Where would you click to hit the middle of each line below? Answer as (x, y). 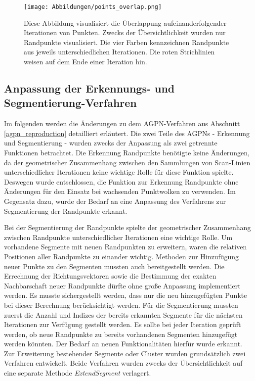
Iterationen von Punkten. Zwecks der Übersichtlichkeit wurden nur (125, 32)
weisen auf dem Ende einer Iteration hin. (85, 62)
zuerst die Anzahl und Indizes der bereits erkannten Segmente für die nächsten (123, 314)
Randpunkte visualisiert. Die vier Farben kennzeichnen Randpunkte (127, 42)
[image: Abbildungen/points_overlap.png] (93, 7)
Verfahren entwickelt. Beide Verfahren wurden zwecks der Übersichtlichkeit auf (123, 363)
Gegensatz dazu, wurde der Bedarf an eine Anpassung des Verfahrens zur (115, 201)
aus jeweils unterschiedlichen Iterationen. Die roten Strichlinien (119, 52)
